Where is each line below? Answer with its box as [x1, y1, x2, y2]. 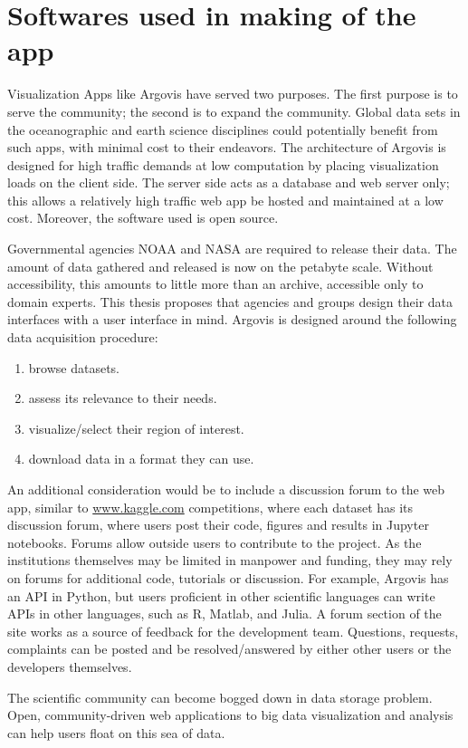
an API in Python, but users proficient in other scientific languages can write [7, 586, 435, 605]
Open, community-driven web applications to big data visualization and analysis [7, 705, 454, 724]
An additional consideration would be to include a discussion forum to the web [7, 480, 445, 498]
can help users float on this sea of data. [7, 723, 225, 742]
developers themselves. [7, 657, 132, 676]
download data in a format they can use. [28, 449, 254, 468]
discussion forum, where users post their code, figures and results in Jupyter [7, 515, 429, 534]
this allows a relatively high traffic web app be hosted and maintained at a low [7, 190, 444, 209]
